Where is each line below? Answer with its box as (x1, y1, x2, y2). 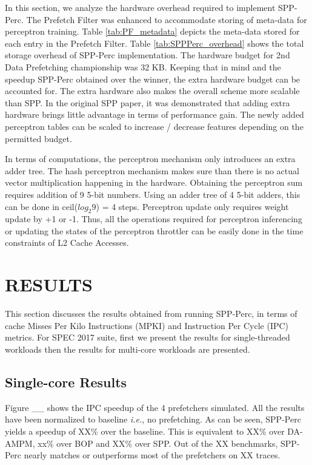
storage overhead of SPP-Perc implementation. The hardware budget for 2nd (5, 49, 290, 61)
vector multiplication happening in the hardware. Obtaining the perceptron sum (5, 176, 303, 189)
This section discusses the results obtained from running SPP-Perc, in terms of (5, 307, 297, 320)
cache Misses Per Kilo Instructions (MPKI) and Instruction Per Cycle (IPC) (5, 319, 289, 331)
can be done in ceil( (5, 200, 78, 212)
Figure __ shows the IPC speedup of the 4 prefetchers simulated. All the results (5, 401, 305, 413)
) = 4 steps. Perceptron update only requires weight (96, 200, 289, 212)
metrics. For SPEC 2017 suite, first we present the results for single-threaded (5, 331, 290, 344)
